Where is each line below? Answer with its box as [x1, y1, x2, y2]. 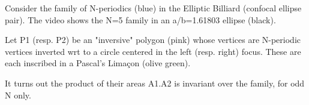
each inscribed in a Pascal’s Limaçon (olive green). [5, 57, 191, 69]
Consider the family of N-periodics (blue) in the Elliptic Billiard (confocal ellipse [5, 2, 302, 14]
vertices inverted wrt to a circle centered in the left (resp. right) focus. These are [5, 45, 301, 57]
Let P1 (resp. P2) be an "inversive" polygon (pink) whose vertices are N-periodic [5, 33, 301, 46]
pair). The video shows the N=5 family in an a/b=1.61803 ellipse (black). [5, 13, 276, 26]
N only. [5, 88, 31, 101]
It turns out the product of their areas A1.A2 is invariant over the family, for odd [5, 76, 305, 89]
